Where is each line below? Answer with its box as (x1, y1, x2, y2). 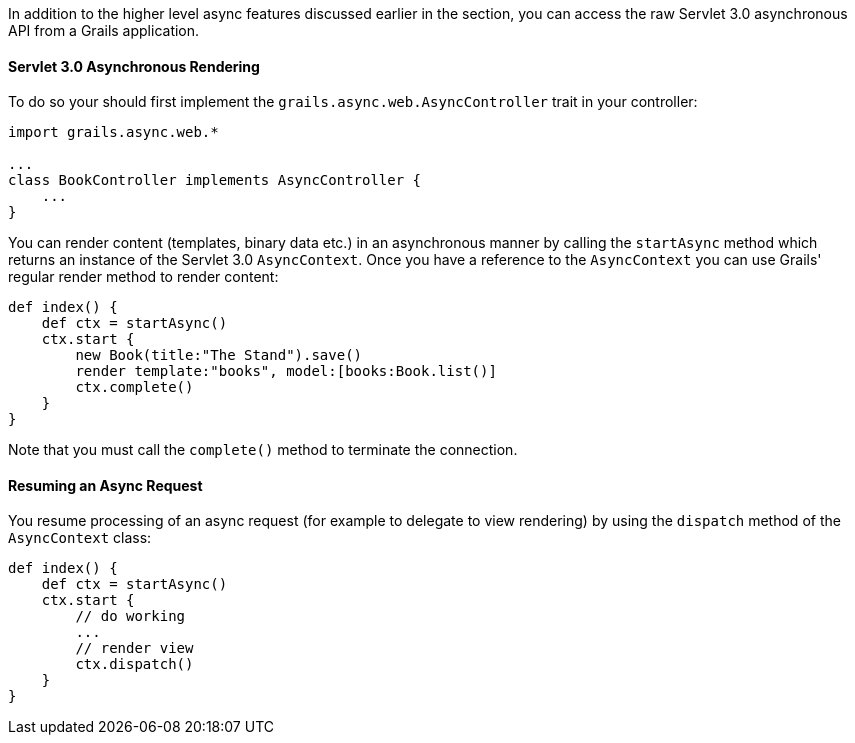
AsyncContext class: (8, 529, 152, 547)
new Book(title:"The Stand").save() (75, 347, 363, 364)
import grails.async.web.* (8, 124, 219, 141)
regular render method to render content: (8, 268, 279, 286)
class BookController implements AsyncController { (8, 172, 422, 189)
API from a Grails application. (8, 22, 200, 39)
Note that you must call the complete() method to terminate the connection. (8, 441, 518, 459)
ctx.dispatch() (75, 656, 194, 673)
